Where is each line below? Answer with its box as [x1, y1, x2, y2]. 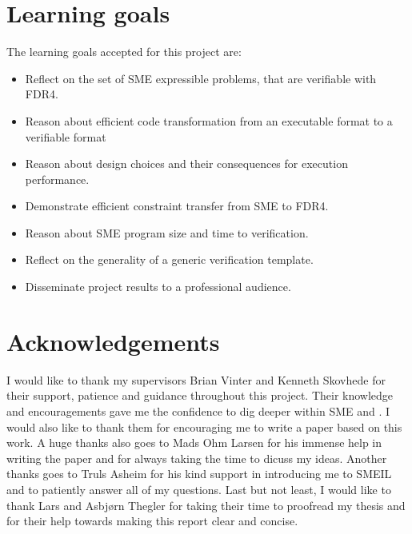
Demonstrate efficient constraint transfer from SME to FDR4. [25, 197, 329, 214]
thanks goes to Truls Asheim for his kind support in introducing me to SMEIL [6, 465, 392, 482]
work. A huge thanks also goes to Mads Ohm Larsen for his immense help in [6, 434, 382, 451]
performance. [25, 170, 90, 187]
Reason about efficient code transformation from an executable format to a [25, 112, 393, 129]
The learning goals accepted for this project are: [6, 43, 242, 60]
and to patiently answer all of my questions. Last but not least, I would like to [6, 480, 391, 497]
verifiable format [25, 128, 106, 145]
